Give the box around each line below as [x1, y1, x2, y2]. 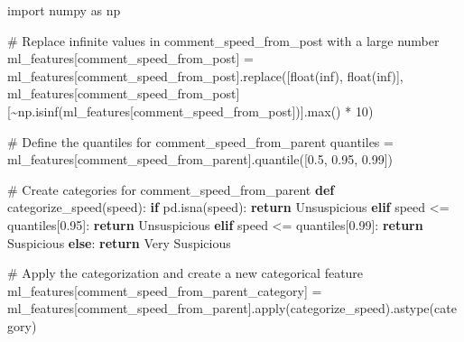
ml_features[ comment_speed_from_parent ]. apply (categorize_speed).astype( [7, 299, 435, 318]
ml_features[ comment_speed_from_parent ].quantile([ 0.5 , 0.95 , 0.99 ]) [7, 150, 393, 169]
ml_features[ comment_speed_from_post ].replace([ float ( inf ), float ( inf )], [7, 66, 404, 85]
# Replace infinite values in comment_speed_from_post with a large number [7, 31, 440, 50]
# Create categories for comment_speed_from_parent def [7, 180, 335, 199]
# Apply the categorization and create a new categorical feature [7, 263, 364, 282]
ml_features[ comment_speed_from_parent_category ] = [7, 281, 322, 300]
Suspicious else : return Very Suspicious [7, 233, 231, 252]
